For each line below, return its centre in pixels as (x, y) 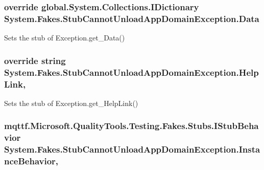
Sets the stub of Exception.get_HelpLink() (71, 103)
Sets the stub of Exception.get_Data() (65, 38)
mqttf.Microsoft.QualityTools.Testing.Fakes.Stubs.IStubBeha (131, 126)
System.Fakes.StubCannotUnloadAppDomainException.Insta (132, 149)
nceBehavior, (31, 161)
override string (35, 60)
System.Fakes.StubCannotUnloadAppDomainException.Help (131, 72)
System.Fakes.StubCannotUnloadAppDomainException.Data (132, 18)
